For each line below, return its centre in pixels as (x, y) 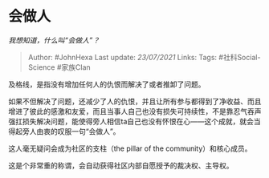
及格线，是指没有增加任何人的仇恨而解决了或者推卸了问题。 (107, 84)
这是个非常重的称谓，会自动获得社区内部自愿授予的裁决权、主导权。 (121, 165)
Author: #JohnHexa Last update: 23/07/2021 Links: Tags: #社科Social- (144, 57)
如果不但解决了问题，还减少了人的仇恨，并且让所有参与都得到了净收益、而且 (135, 101)
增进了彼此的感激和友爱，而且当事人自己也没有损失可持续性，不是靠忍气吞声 (135, 111)
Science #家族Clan (59, 67)
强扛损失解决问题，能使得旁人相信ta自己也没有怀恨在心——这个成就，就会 (131, 121)
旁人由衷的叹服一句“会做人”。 (71, 131)
